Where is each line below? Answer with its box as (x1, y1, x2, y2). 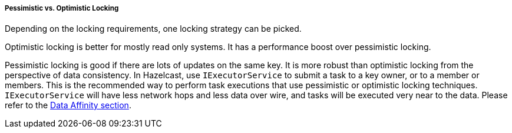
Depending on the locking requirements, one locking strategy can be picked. (5, 24, 302, 34)
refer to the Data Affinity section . (5, 100, 131, 111)
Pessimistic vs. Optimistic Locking (5, 4, 119, 12)
